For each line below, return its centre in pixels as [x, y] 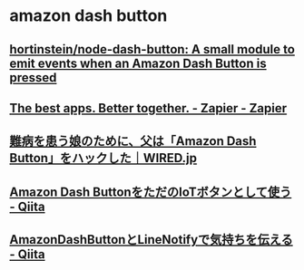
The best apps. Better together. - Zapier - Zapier [148, 108]
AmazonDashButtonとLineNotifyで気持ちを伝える [151, 240]
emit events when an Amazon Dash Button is [138, 63]
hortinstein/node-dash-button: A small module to [152, 49]
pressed [33, 77]
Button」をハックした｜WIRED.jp [103, 158]
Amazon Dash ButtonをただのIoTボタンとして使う [151, 192]
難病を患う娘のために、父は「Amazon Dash [133, 141]
